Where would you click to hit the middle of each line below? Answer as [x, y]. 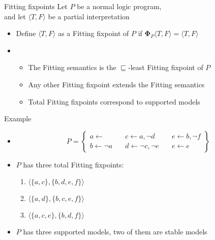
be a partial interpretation [89, 16]
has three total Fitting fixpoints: [73, 164]
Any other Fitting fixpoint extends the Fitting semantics [116, 84]
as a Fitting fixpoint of [94, 33]
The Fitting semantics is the [72, 67]
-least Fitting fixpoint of [165, 67]
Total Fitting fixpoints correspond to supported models [114, 101]
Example [18, 118]
